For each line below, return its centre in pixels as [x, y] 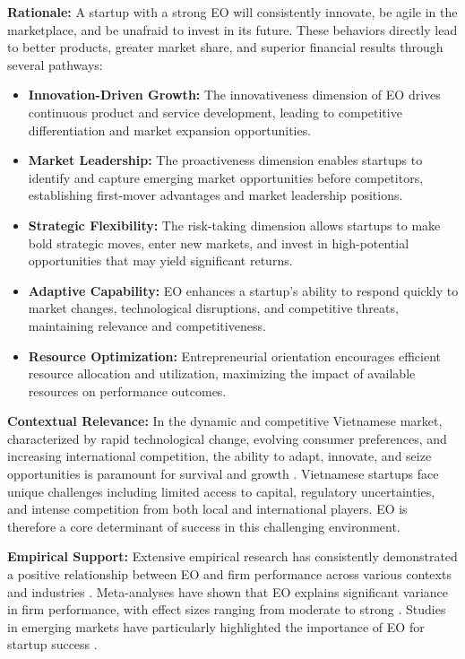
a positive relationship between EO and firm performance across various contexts [229, 574]
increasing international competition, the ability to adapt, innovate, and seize [220, 456]
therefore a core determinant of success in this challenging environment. [204, 526]
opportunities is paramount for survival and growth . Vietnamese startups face [223, 474]
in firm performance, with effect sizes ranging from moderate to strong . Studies [227, 609]
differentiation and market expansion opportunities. [170, 130]
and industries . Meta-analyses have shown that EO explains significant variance [228, 591]
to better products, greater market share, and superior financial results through [225, 47]
